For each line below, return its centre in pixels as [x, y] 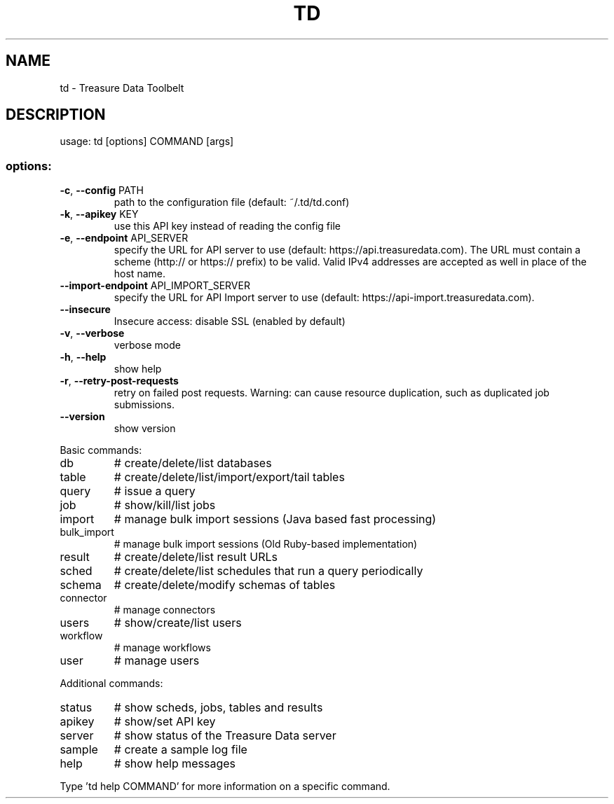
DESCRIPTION [56, 115]
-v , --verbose [92, 333]
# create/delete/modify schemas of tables [225, 585]
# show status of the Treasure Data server [225, 736]
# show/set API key [165, 722]
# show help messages [175, 764]
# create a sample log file [180, 750]
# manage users [157, 661]
